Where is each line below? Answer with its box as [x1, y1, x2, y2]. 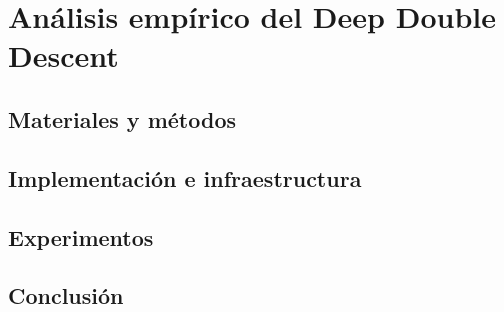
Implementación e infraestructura [8, 162, 362, 193]
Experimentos [8, 221, 154, 252]
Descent [8, 35, 119, 76]
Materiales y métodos [8, 103, 236, 134]
